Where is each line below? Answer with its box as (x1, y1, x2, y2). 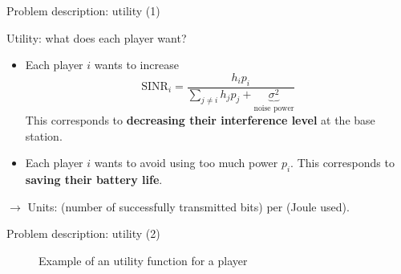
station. (25, 127, 63, 144)
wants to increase (94, 56, 179, 73)
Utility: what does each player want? (6, 29, 187, 46)
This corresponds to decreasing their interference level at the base (25, 112, 375, 129)
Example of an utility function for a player (38, 252, 248, 268)
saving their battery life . (25, 171, 163, 188)
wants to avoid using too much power (94, 154, 278, 171)
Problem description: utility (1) (6, 2, 160, 18)
